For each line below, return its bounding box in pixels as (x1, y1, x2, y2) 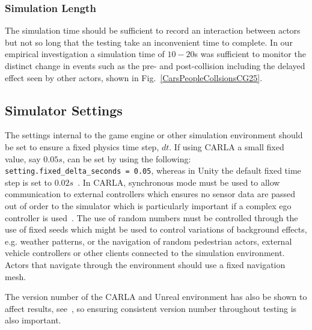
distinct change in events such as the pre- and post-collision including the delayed (5, 60, 305, 72)
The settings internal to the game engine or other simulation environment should (5, 129, 303, 141)
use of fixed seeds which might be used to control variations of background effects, (5, 223, 307, 236)
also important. (5, 314, 61, 326)
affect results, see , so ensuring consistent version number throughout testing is (5, 302, 297, 314)
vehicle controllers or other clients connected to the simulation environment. (5, 246, 285, 259)
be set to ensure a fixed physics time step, (5, 140, 159, 153)
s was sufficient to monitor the (194, 47, 306, 60)
